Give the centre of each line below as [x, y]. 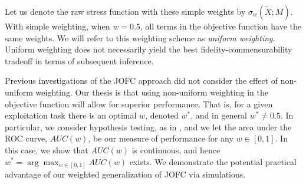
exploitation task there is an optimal [71, 115]
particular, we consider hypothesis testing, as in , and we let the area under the [148, 126]
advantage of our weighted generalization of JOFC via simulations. [125, 174]
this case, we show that [47, 149]
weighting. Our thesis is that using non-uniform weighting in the [152, 92]
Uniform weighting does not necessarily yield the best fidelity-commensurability [149, 49]
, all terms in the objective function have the [221, 26]
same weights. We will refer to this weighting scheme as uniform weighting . [140, 37]
